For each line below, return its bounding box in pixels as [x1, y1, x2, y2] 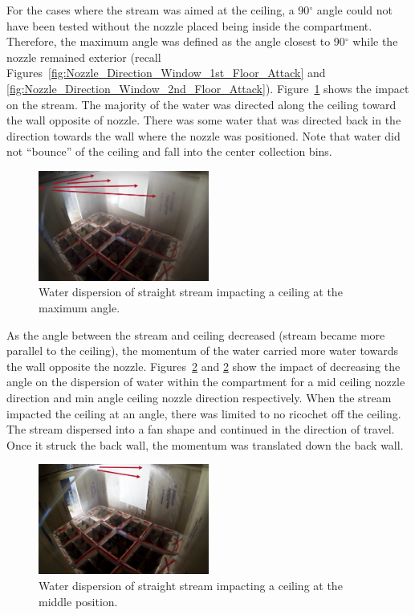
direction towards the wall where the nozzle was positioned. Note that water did [6, 127, 401, 144]
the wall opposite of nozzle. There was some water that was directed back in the [6, 112, 401, 128]
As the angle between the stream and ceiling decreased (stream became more [6, 326, 385, 343]
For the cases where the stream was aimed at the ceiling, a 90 [6, 2, 310, 18]
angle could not [316, 2, 393, 18]
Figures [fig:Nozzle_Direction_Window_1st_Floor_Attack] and [6, 64, 326, 81]
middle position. [39, 593, 118, 609]
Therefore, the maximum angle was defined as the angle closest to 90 [6, 33, 345, 50]
